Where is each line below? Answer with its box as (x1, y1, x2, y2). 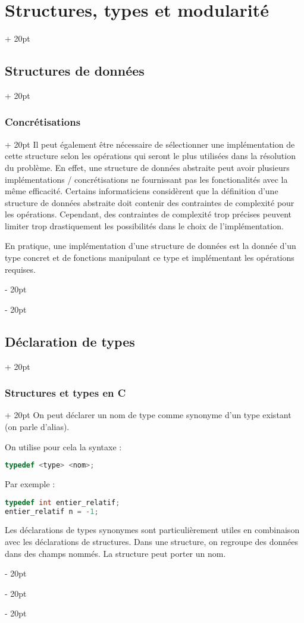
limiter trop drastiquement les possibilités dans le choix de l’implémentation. (5, 219, 284, 232)
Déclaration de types (5, 332, 135, 350)
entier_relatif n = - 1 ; (5, 507, 99, 516)
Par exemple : (5, 478, 55, 490)
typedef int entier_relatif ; (5, 498, 120, 507)
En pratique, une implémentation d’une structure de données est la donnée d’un (5, 239, 296, 252)
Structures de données (5, 61, 145, 80)
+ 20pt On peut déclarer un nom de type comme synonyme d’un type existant (5, 409, 292, 421)
